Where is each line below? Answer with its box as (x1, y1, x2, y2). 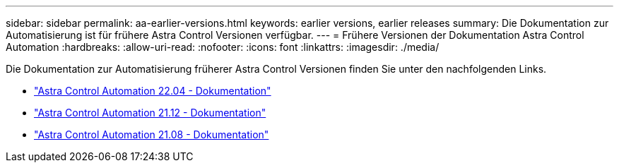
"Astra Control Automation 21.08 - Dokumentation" (34, 128, 269, 140)
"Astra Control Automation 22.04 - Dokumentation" (34, 85, 271, 97)
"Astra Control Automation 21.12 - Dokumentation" (34, 107, 266, 119)
